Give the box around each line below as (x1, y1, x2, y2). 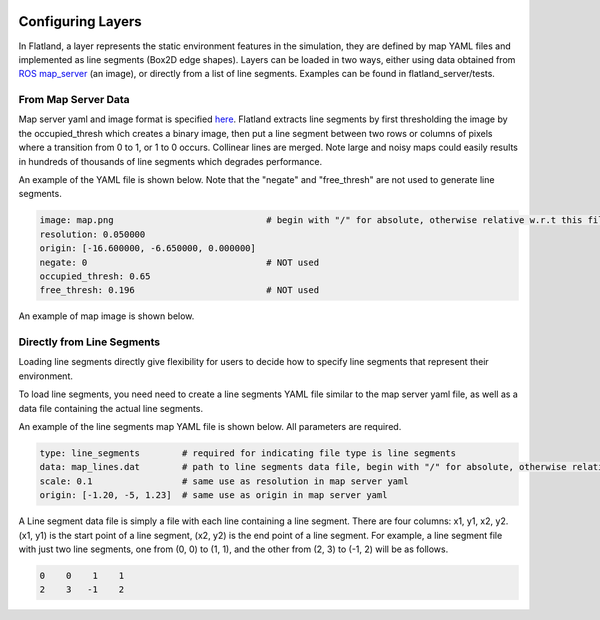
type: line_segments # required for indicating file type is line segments (39, 448, 457, 459)
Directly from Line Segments (18, 335, 161, 349)
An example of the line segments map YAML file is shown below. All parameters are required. (18, 421, 402, 433)
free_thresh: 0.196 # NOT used (39, 285, 320, 296)
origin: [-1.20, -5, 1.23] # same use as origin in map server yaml (39, 490, 388, 501)
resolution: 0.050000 (39, 228, 146, 240)
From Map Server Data (18, 93, 130, 107)
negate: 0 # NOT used (39, 256, 320, 268)
